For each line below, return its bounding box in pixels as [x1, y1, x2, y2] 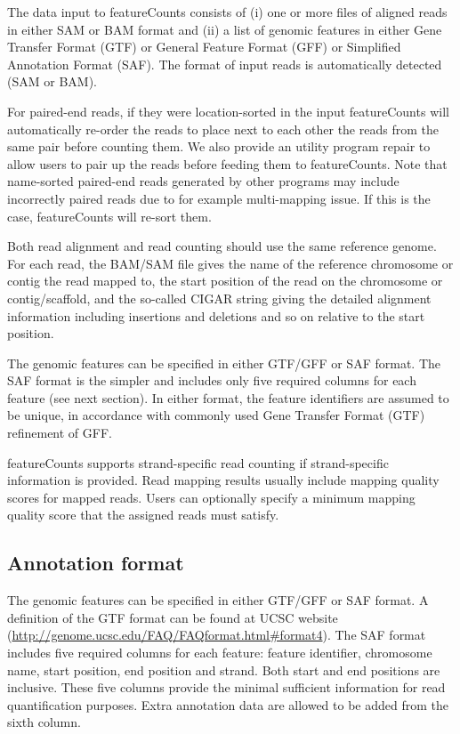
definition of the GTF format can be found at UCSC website [7, 608, 338, 626]
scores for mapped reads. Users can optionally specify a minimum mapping [7, 488, 416, 506]
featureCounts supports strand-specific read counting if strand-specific [7, 453, 389, 472]
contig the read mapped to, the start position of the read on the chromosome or [7, 271, 443, 290]
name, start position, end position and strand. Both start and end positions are [7, 660, 440, 679]
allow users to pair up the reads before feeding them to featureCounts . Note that [7, 154, 448, 173]
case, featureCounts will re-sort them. [7, 206, 212, 225]
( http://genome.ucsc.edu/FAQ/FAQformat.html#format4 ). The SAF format [7, 625, 426, 644]
